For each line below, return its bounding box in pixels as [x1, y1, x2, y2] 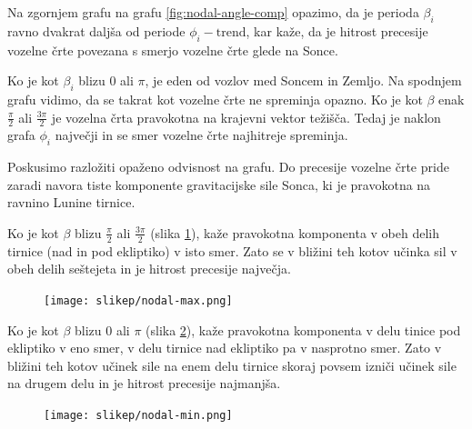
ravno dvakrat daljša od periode [7, 21, 186, 40]
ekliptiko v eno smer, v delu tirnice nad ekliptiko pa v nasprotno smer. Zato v [7, 338, 442, 357]
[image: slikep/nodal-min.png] [44, 409, 233, 423]
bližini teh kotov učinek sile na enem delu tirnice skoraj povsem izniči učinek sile [7, 355, 457, 374]
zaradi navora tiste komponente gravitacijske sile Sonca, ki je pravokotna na [7, 175, 431, 194]
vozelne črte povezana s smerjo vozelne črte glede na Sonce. [7, 40, 338, 59]
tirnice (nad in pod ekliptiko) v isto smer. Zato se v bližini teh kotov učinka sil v [7, 241, 457, 260]
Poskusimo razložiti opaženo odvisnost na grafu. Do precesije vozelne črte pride [7, 157, 449, 176]
